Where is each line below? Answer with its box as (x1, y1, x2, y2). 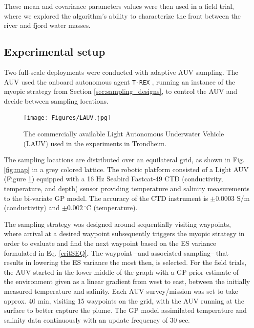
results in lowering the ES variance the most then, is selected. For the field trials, (4, 257, 247, 267)
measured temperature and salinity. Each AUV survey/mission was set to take (4, 285, 238, 296)
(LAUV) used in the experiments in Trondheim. (23, 138, 167, 148)
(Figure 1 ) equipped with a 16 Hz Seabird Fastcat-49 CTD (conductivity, (4, 174, 223, 184)
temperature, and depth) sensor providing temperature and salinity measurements (4, 183, 250, 194)
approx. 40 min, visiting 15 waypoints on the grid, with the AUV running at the (4, 295, 244, 306)
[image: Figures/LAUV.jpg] (23, 114, 111, 122)
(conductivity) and (4, 202, 60, 213)
